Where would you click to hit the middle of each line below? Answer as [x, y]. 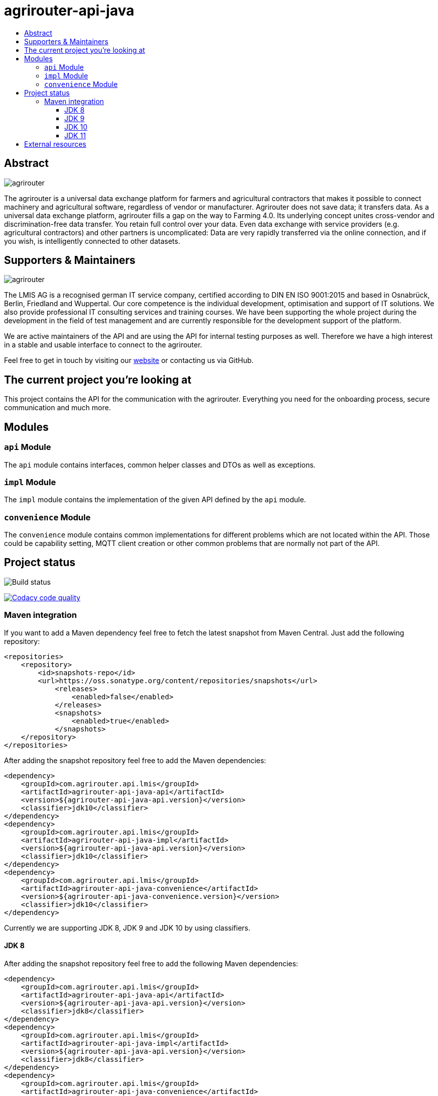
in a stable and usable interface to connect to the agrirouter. [103, 345]
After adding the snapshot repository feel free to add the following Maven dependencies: [151, 963]
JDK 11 [75, 135]
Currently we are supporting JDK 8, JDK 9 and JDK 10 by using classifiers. [127, 928]
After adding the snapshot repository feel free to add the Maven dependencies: [135, 760]
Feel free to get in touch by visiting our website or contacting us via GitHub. [129, 360]
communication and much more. [58, 408]
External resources [55, 144]
